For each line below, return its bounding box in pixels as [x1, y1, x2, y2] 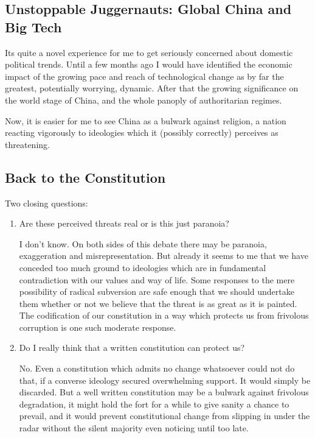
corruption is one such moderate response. [19, 320, 176, 333]
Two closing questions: [5, 196, 88, 209]
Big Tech [5, 17, 62, 36]
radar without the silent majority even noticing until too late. [19, 422, 249, 434]
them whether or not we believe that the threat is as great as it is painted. [19, 297, 297, 309]
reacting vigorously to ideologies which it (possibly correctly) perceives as [5, 126, 279, 139]
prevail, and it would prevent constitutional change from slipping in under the [19, 409, 310, 422]
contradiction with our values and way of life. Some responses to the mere [19, 273, 295, 286]
